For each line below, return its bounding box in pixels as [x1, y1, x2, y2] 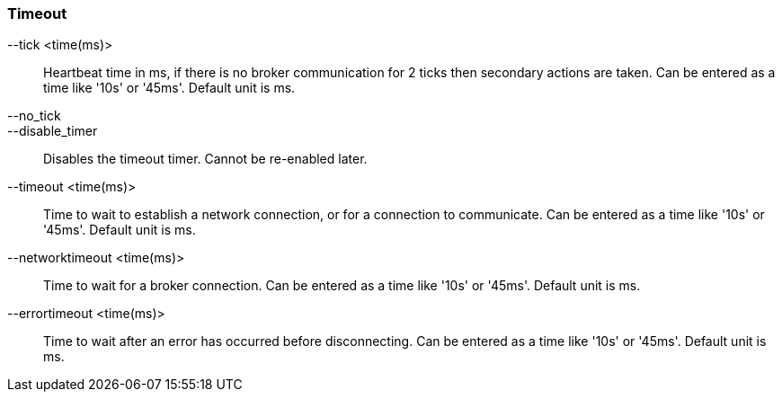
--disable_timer [7, 123, 98, 139]
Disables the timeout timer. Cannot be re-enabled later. [43, 151, 368, 167]
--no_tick [7, 108, 61, 124]
